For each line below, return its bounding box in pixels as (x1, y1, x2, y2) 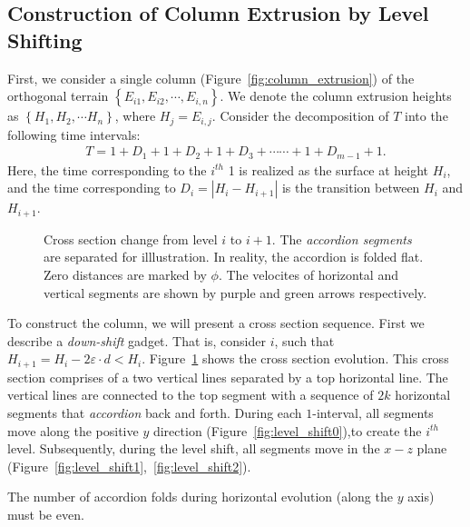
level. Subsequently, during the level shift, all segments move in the (7, 439, 380, 458)
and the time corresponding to (7, 178, 176, 197)
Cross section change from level (44, 229, 218, 248)
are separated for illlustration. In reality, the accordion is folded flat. (44, 247, 424, 266)
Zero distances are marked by (44, 264, 207, 283)
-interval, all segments (312, 403, 434, 422)
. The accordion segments (271, 229, 412, 248)
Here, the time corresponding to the (7, 160, 207, 179)
